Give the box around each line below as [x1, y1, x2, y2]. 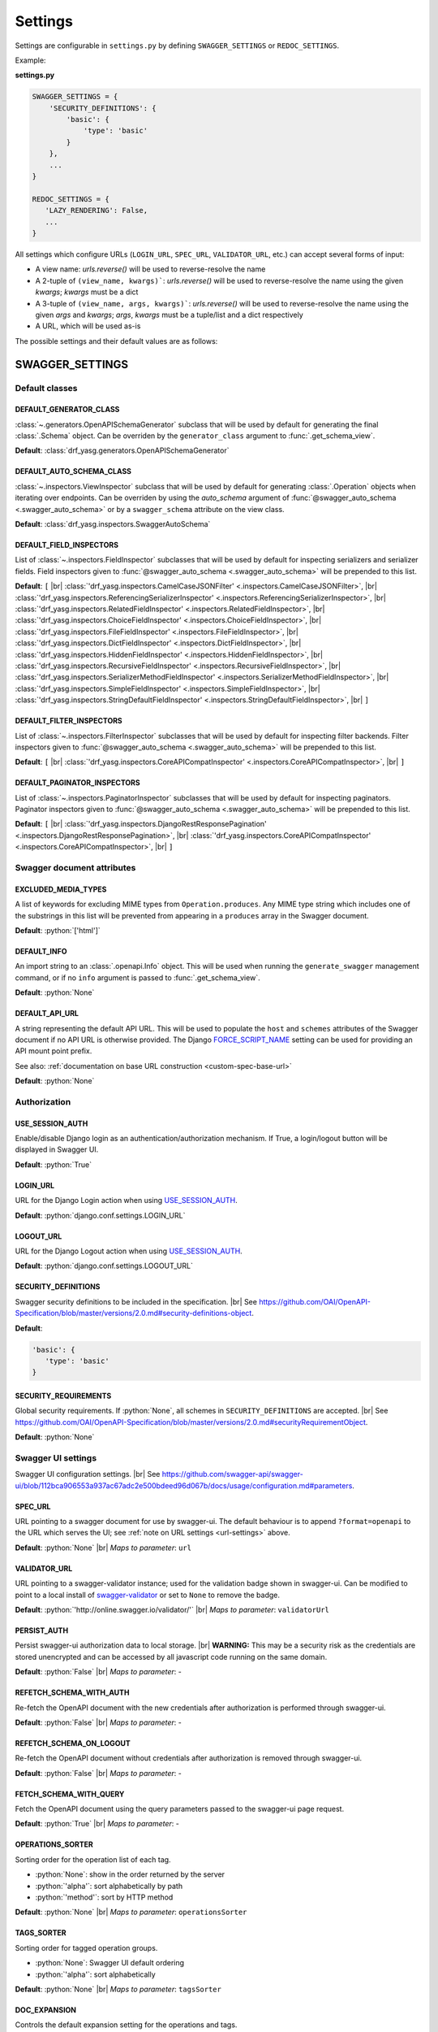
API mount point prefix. [15, 1046, 92, 1056]
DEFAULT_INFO [15, 946, 67, 956]
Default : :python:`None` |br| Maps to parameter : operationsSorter [15, 1907, 247, 1917]
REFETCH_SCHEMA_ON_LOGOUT [15, 1738, 131, 1748]
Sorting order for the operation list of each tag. [15, 1854, 171, 1865]
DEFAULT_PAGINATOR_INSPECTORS [15, 778, 141, 788]
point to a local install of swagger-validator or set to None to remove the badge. [15, 1590, 280, 1600]
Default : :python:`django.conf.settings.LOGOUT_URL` [15, 1261, 194, 1271]
